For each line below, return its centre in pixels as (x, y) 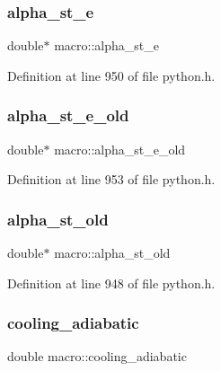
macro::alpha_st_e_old (120, 149)
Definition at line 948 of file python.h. (111, 283)
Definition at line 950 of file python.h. (111, 75)
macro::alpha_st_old (112, 253)
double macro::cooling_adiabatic (97, 356)
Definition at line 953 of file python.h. (111, 179)
